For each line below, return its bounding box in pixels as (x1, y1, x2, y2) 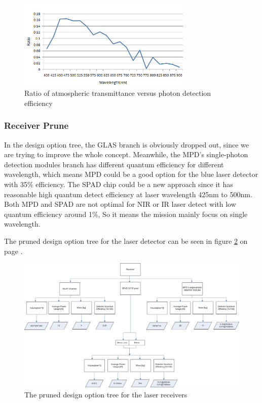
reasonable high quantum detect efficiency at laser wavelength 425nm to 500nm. (4, 189, 252, 199)
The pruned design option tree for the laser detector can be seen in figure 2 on (4, 236, 248, 246)
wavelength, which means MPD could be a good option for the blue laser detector (4, 169, 258, 179)
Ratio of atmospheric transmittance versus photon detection (24, 88, 211, 98)
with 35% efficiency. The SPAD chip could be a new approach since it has (4, 179, 233, 190)
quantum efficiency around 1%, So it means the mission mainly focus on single (4, 208, 248, 219)
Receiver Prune (4, 119, 69, 132)
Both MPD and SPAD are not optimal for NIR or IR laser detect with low (4, 199, 236, 209)
